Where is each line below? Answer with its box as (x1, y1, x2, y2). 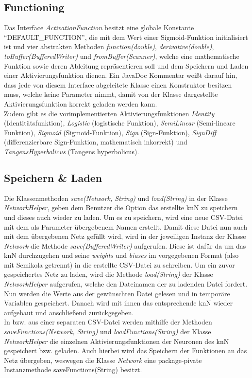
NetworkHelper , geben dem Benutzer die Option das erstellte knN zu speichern (4, 202, 238, 213)
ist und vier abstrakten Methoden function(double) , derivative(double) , (4, 41, 214, 52)
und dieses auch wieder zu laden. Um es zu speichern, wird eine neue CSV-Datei (4, 212, 243, 222)
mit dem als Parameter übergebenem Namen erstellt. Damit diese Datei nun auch (4, 221, 248, 232)
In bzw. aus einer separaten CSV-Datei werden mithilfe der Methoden (4, 317, 212, 327)
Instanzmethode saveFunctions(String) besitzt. (4, 364, 142, 375)
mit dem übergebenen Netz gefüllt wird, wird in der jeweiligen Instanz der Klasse (4, 231, 246, 241)
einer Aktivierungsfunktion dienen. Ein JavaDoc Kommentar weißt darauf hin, (4, 70, 237, 80)
